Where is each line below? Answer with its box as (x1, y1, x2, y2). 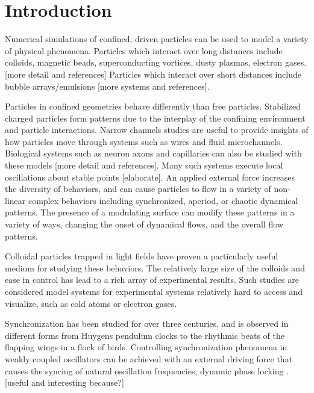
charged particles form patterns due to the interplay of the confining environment (5, 111, 306, 124)
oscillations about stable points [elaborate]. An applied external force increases (5, 170, 295, 183)
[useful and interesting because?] (5, 376, 124, 389)
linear (5, 194, 26, 206)
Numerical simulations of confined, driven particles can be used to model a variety (5, 32, 309, 45)
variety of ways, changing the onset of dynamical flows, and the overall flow (5, 218, 283, 231)
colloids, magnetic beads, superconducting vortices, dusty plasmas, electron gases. (5, 56, 307, 69)
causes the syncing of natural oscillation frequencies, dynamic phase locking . (5, 364, 289, 377)
